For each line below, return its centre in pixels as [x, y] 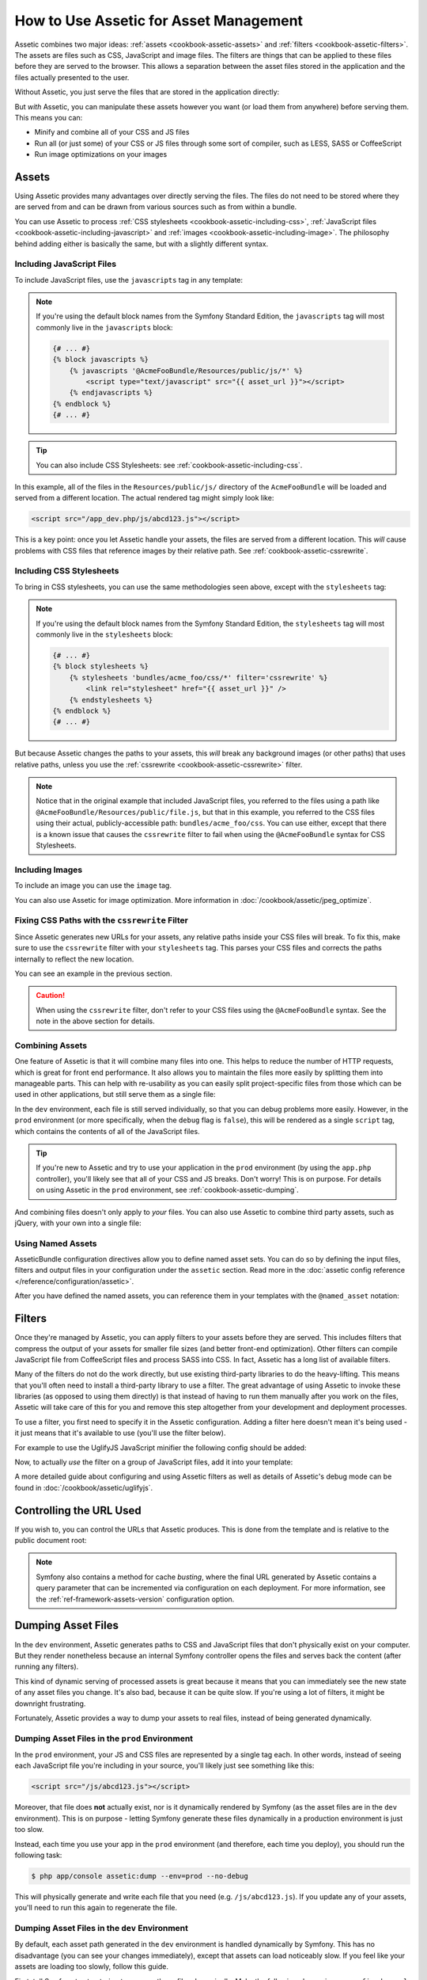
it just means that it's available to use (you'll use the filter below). [120, 1433]
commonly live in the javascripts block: [104, 327]
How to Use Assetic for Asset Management [159, 21]
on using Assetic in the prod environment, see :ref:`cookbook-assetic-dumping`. [168, 1190]
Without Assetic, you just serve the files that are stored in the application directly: [147, 92]
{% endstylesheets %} [111, 700]
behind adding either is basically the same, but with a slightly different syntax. [142, 244]
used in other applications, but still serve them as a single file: [115, 1095]
